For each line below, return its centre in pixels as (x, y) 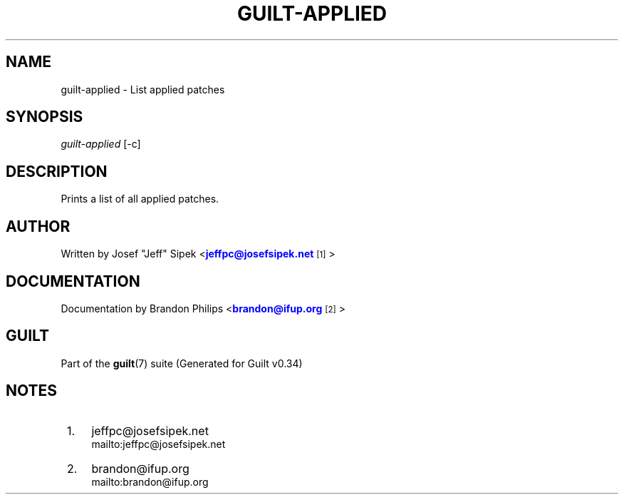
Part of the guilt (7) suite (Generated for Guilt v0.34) (182, 363)
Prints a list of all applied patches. (140, 199)
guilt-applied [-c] (101, 144)
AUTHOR (38, 226)
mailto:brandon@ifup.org (150, 481)
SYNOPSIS (45, 117)
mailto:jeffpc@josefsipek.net (158, 444)
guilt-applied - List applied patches (143, 89)
